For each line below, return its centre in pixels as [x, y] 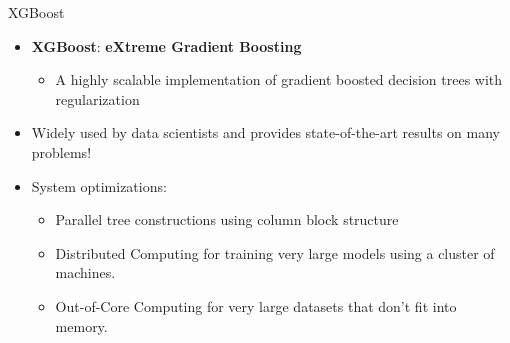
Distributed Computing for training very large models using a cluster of [275, 252]
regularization [97, 98]
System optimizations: [99, 185]
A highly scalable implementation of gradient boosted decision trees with [279, 79]
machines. [85, 272]
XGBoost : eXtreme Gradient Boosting [166, 45]
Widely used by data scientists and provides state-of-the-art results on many [265, 132]
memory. [81, 325]
